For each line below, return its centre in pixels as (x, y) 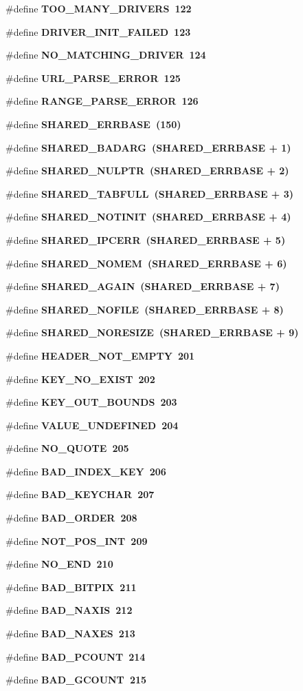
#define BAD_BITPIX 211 (71, 587)
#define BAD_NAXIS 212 (69, 610)
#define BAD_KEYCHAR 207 (80, 494)
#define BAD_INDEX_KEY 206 (86, 471)
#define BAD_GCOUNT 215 (76, 680)
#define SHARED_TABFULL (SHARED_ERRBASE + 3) (150, 193)
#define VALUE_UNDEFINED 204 (92, 425)
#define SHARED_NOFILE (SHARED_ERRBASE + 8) (145, 309)
